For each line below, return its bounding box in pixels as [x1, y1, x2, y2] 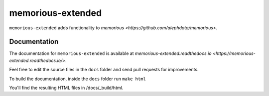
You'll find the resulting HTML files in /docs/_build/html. [9, 85, 124, 91]
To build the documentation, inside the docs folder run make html [9, 76, 146, 82]
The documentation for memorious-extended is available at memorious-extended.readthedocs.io [9, 50, 212, 56]
